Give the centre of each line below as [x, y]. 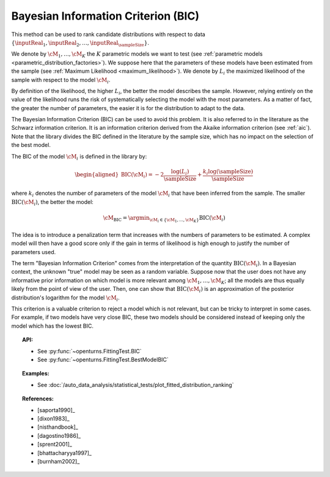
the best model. [31, 145]
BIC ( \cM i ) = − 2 [142, 175]
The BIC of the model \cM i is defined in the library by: [79, 157]
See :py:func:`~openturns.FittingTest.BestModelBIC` [103, 359]
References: [38, 399]
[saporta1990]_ [57, 410]
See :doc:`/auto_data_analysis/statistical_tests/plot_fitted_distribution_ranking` [136, 385]
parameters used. [34, 252]
